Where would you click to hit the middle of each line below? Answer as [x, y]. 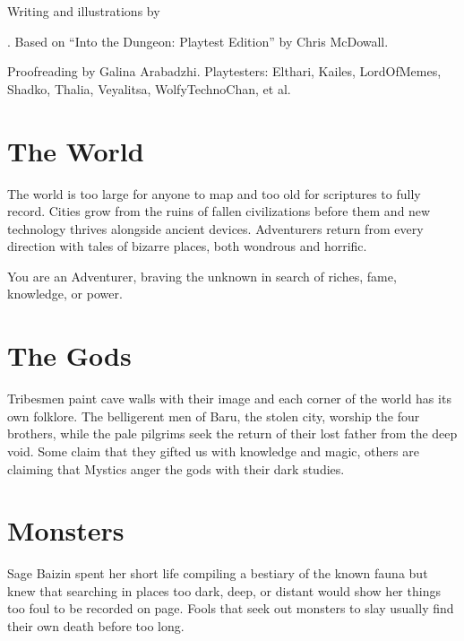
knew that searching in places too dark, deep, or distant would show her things [224, 590]
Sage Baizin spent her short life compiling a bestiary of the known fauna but [218, 573]
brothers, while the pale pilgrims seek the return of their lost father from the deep [232, 433]
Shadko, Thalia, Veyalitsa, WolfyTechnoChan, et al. [149, 88]
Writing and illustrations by [84, 11]
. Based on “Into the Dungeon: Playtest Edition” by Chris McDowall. [198, 41]
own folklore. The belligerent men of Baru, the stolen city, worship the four [214, 416]
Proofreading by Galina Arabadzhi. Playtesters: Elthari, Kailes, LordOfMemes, [224, 71]
